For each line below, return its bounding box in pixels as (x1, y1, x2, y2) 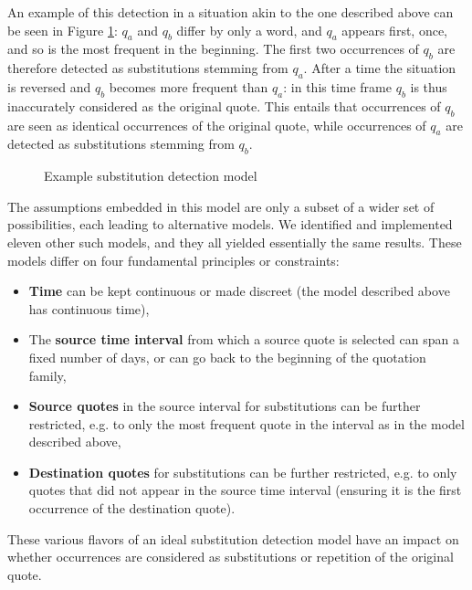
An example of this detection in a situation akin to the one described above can (7, 3, 454, 21)
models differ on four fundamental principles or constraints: (7, 250, 340, 269)
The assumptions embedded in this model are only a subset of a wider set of (7, 196, 435, 216)
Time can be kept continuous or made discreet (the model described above (28, 281, 450, 300)
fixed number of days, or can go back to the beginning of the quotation (28, 347, 426, 366)
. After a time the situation (303, 58, 456, 78)
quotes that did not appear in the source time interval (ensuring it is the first (28, 480, 462, 500)
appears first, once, (341, 20, 448, 39)
